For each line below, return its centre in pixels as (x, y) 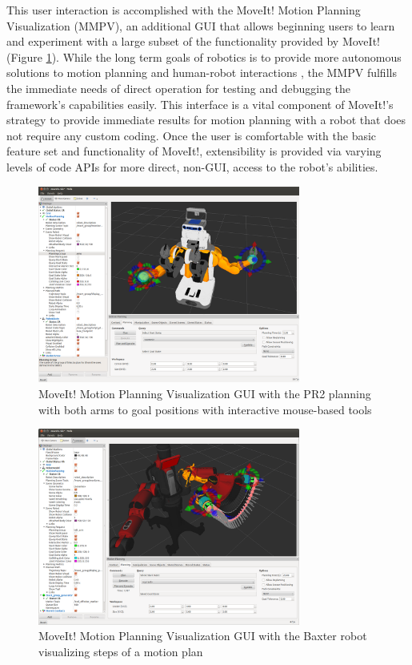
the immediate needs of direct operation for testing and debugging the (179, 88)
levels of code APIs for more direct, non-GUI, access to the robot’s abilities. (192, 166)
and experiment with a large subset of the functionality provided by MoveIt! (193, 41)
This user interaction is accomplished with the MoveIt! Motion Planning (184, 10)
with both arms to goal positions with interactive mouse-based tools (205, 409)
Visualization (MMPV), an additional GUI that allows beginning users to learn (201, 25)
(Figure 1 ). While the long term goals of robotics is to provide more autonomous (204, 56)
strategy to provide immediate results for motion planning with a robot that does (206, 120)
